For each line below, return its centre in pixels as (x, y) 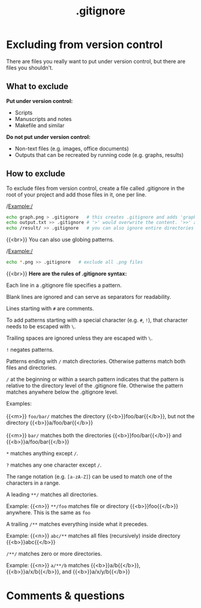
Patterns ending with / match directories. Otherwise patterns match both (96, 361)
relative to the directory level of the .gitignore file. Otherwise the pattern (95, 386)
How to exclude (36, 174)
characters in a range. (33, 483)
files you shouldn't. (30, 68)
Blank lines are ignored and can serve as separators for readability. (89, 297)
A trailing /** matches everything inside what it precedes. (77, 524)
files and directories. (31, 368)
